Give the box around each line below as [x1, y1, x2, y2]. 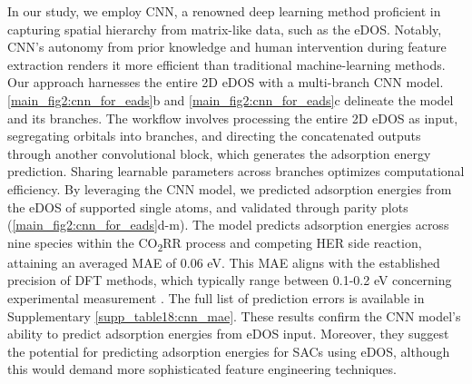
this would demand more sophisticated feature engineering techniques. [7, 359, 397, 379]
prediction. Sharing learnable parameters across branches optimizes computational [7, 162, 465, 181]
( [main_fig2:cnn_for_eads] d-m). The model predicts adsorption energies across [7, 215, 449, 234]
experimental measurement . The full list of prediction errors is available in [7, 289, 425, 308]
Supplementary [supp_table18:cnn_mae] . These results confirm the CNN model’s [7, 306, 461, 325]
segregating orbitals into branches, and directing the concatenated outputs [7, 126, 421, 145]
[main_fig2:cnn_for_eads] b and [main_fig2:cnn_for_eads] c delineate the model [7, 90, 454, 109]
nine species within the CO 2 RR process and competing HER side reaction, [7, 232, 422, 254]
